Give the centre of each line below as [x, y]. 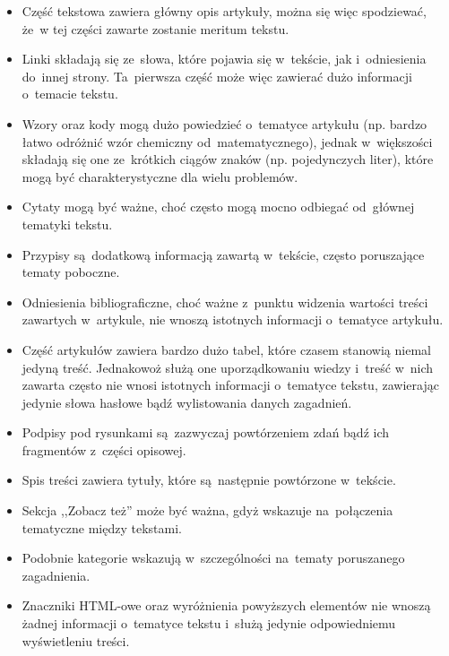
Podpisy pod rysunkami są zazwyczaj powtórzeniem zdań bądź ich [206, 432]
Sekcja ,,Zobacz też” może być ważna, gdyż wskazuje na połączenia [207, 510]
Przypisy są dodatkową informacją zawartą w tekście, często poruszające [223, 254]
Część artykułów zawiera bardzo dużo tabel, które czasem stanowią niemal [226, 349]
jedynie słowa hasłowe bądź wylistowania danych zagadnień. [187, 402]
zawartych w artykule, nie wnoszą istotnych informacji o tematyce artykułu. [233, 319]
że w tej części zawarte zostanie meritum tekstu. [155, 28]
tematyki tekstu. [67, 224]
